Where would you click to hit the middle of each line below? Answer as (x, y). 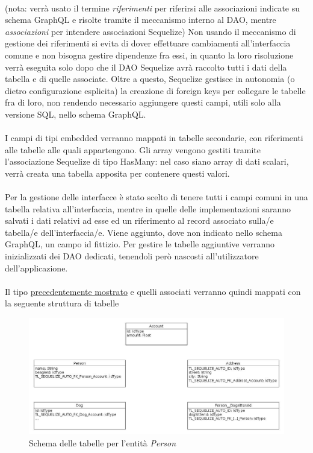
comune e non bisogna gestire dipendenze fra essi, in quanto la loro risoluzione (149, 55)
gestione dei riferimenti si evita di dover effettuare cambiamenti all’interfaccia (148, 43)
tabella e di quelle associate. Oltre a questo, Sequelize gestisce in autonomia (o (150, 79)
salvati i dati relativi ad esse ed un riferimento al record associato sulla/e (139, 220)
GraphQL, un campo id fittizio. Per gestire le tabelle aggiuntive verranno (140, 244)
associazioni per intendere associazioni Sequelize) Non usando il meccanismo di (150, 31)
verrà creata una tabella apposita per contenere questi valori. (117, 173)
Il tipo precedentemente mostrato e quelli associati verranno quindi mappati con (153, 291)
